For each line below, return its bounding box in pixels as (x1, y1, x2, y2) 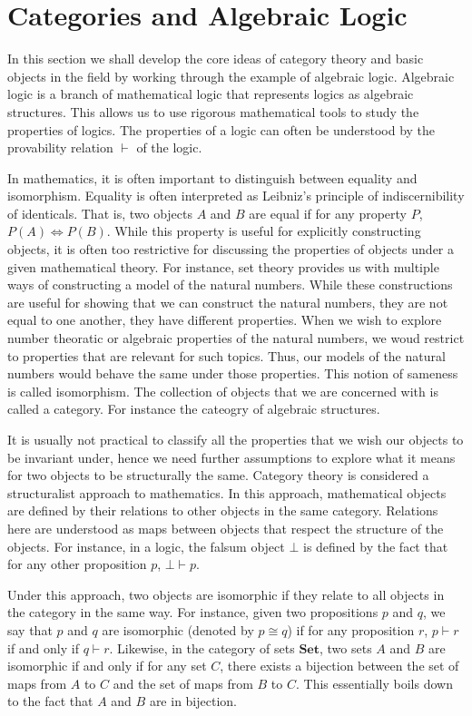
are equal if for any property (249, 203, 407, 222)
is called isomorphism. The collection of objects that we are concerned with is (7, 381, 438, 400)
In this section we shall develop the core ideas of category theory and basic (7, 49, 424, 68)
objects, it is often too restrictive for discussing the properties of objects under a (7, 240, 455, 259)
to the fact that (7, 691, 93, 711)
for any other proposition (7, 554, 147, 574)
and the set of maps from (113, 673, 253, 692)
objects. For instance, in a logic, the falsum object (7, 536, 285, 555)
